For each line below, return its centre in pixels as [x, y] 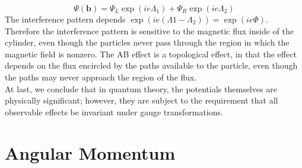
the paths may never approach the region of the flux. [101, 77]
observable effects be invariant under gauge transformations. [114, 112]
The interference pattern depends [65, 19]
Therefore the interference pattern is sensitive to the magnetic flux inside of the [149, 30]
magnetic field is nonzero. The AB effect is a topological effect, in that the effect [151, 54]
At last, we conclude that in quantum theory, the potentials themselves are [141, 88]
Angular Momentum [90, 152]
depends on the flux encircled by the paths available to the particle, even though [151, 65]
